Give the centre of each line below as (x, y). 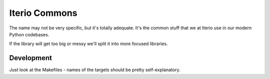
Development (31, 58)
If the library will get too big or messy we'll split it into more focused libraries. (88, 44)
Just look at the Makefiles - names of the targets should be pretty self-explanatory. (95, 70)
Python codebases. (29, 34)
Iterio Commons (43, 13)
